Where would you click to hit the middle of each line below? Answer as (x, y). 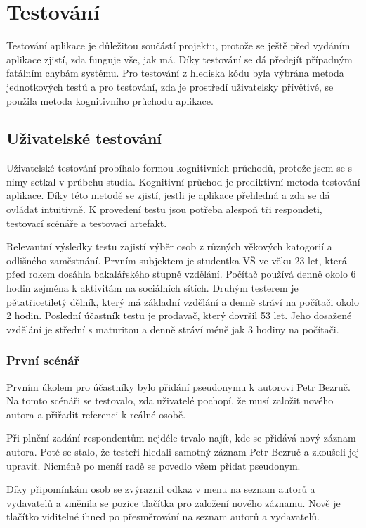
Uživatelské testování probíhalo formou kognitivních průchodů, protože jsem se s (179, 168)
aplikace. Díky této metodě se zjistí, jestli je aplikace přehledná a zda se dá (168, 195)
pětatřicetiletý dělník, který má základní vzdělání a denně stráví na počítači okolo (183, 301)
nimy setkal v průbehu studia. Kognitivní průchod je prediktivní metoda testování (183, 181)
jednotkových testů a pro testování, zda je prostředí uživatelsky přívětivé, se (170, 86)
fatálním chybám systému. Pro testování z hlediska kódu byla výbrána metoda (175, 73)
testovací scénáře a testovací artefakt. (87, 223)
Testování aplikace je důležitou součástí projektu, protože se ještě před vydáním (178, 45)
